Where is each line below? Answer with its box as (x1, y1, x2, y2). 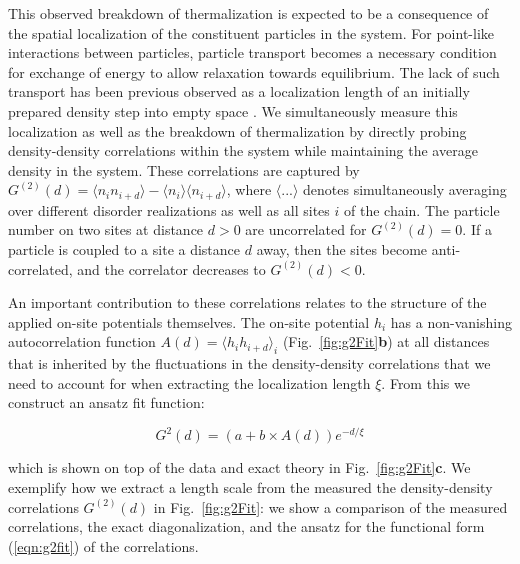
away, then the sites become (256, 238, 428, 259)
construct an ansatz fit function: (8, 392, 205, 413)
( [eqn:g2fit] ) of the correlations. (8, 535, 199, 556)
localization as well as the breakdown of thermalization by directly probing (8, 120, 467, 141)
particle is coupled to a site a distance (8, 238, 241, 259)
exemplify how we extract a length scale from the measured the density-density (8, 477, 493, 498)
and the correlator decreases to (77, 258, 266, 279)
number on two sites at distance (8, 219, 204, 240)
